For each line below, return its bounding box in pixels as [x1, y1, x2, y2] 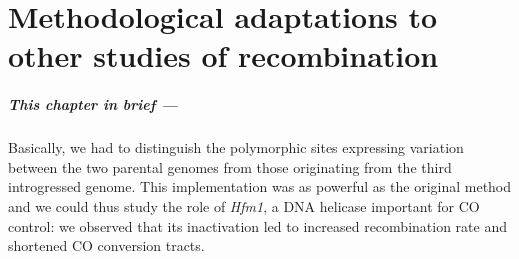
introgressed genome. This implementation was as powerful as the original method [8, 176, 512, 197]
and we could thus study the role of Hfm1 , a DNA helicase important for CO [8, 195, 480, 216]
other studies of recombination [8, 35, 439, 76]
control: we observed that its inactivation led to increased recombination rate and [8, 215, 507, 236]
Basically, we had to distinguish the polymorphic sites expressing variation [8, 137, 464, 158]
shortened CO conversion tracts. [8, 235, 205, 256]
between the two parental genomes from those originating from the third [8, 156, 452, 177]
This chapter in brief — [8, 94, 178, 115]
